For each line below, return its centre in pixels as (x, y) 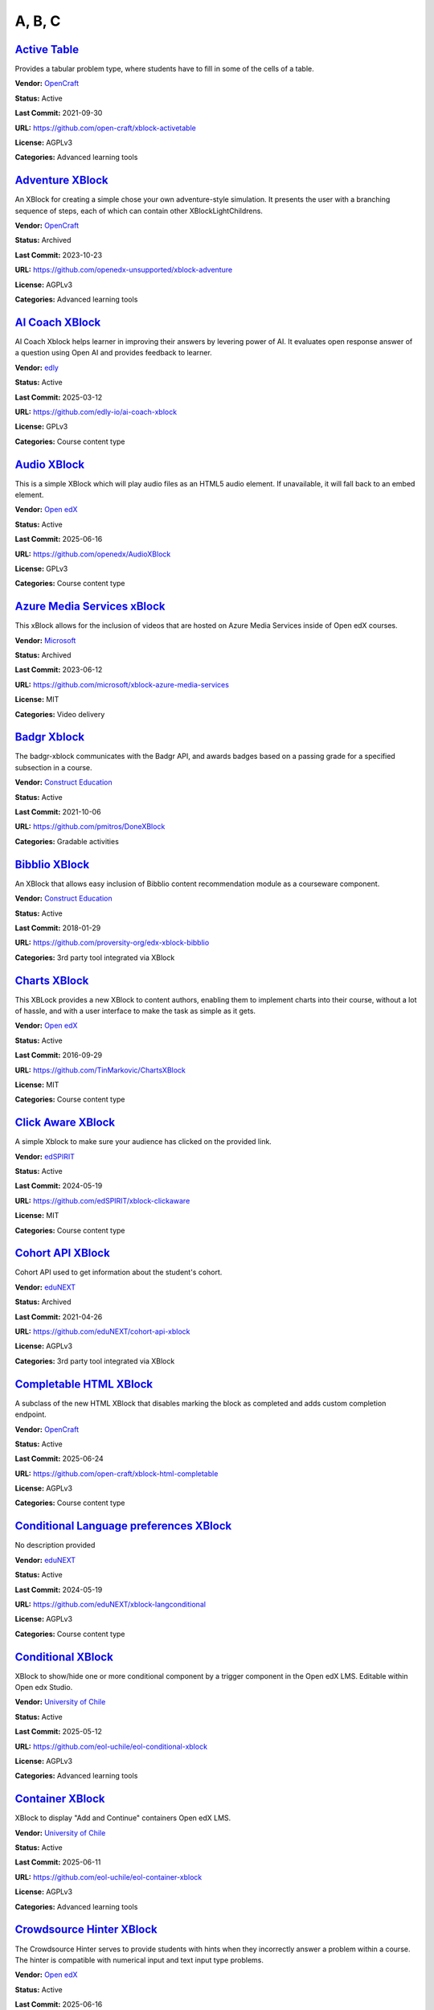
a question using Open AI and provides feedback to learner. (113, 353)
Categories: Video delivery (60, 714)
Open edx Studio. (44, 1688)
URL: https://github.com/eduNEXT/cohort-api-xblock (102, 1331)
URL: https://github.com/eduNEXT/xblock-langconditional (111, 1604)
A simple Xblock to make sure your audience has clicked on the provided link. (143, 1142)
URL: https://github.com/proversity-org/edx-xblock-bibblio (112, 943)
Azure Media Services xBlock (90, 607)
